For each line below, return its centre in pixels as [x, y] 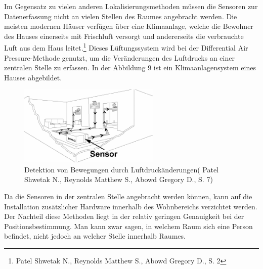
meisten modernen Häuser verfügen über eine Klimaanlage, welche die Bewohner [129, 26]
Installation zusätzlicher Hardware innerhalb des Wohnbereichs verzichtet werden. [131, 206]
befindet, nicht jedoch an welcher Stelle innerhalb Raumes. [95, 236]
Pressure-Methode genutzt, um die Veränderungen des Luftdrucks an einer [119, 57]
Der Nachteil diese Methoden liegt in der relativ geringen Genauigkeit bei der [124, 216]
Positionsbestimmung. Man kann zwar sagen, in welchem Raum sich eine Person [128, 226]
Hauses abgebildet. [33, 77]
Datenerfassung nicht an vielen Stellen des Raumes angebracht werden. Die [121, 16]
